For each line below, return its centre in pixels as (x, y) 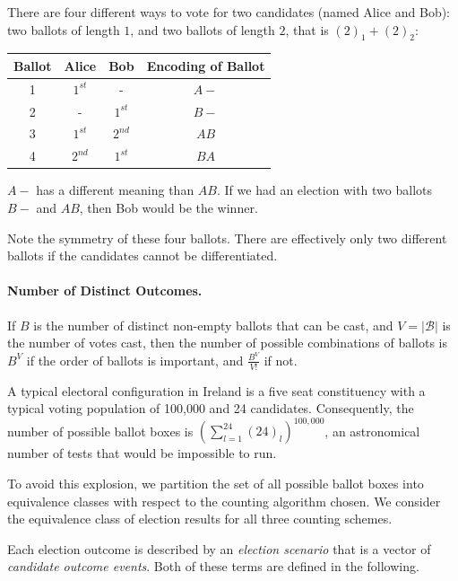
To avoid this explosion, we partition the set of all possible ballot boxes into (216, 483)
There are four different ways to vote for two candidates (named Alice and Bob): (229, 12)
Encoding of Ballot (206, 65)
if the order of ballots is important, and (135, 360)
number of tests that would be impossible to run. (142, 453)
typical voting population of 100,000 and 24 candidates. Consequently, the (211, 408)
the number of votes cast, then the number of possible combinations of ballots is (227, 343)
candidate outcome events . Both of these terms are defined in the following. (213, 566)
